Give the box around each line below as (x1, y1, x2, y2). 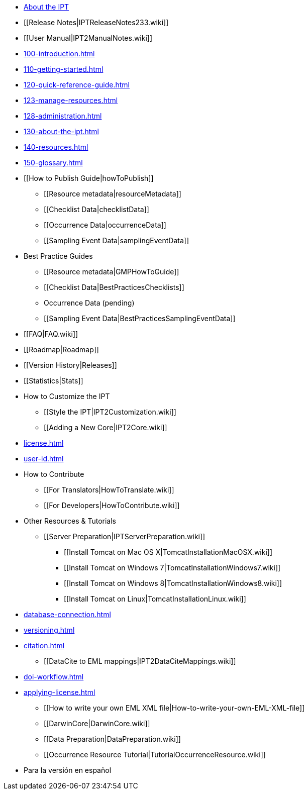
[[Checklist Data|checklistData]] (44, 205, 149, 214)
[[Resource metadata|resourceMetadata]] (44, 189, 181, 198)
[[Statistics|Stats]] (24, 376, 83, 385)
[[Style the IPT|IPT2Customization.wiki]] (44, 408, 176, 416)
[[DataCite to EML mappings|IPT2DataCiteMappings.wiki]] (44, 657, 236, 665)
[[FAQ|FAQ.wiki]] (24, 330, 78, 338)
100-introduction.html (24, 49, 95, 58)
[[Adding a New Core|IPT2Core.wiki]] (44, 423, 167, 432)
